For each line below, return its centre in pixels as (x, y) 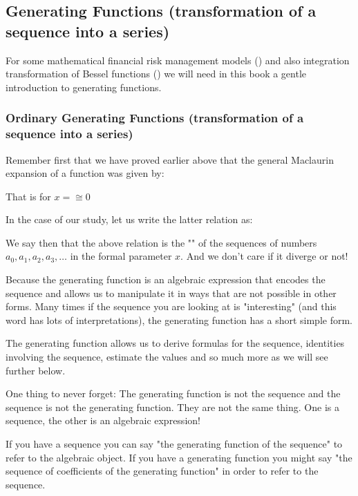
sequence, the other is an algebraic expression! (103, 420)
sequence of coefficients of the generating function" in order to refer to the (162, 471)
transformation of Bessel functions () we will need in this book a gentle (156, 74)
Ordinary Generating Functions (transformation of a (155, 118)
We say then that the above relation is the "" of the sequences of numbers (161, 242)
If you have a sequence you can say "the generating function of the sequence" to (174, 444)
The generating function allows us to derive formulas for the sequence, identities (175, 343)
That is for (28, 196)
